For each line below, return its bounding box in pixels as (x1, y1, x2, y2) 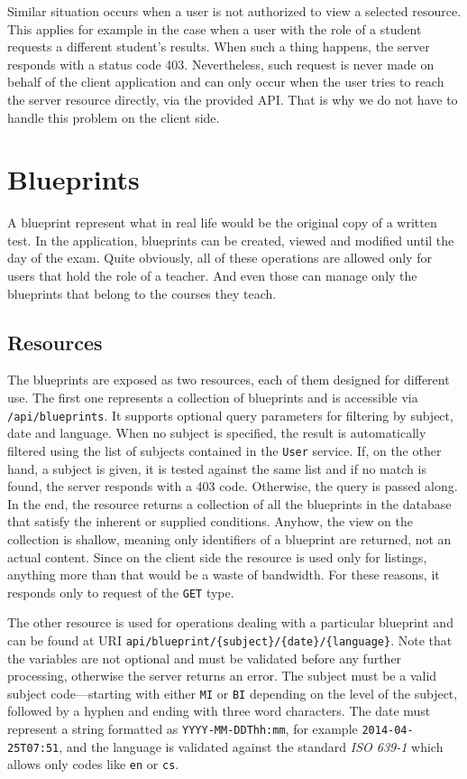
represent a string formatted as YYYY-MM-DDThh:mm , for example (7, 719, 358, 738)
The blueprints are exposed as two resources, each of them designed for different (7, 370, 450, 389)
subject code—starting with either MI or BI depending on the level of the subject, (7, 683, 458, 702)
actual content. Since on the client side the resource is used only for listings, (7, 547, 427, 566)
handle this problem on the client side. (7, 107, 220, 126)
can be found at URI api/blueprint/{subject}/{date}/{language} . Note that (7, 630, 453, 649)
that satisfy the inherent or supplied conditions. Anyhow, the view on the (7, 512, 413, 531)
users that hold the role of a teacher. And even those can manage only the (7, 266, 417, 285)
